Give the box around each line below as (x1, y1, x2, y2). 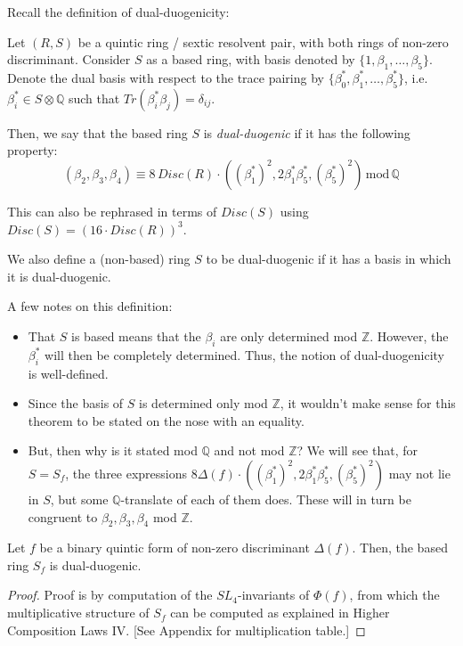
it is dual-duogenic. (7, 266, 111, 285)
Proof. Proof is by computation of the (7, 585, 213, 604)
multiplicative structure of (7, 603, 150, 622)
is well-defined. (28, 364, 109, 382)
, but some (50, 489, 109, 508)
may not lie (388, 463, 451, 482)
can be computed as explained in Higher (170, 603, 390, 622)
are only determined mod (220, 326, 358, 345)
